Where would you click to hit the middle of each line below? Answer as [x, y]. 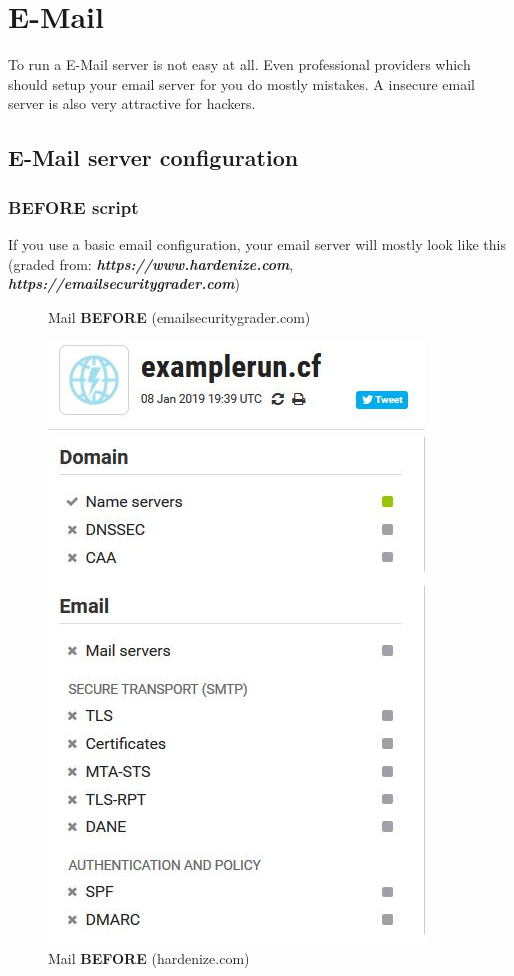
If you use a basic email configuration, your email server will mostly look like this [257, 243]
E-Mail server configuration [153, 157]
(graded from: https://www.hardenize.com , [151, 263]
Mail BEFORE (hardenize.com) [149, 957]
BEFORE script [73, 206]
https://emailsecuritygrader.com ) [124, 283]
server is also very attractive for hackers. [132, 103]
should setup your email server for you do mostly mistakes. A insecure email [241, 83]
